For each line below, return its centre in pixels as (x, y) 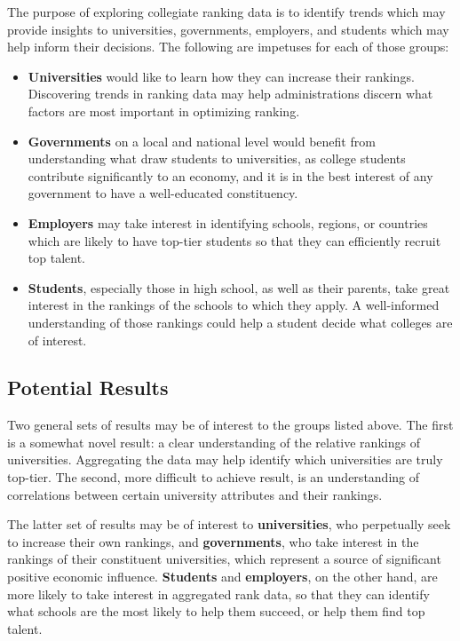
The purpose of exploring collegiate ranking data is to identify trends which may (226, 12)
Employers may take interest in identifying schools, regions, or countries (228, 222)
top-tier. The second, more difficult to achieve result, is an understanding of (214, 477)
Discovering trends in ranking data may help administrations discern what (230, 94)
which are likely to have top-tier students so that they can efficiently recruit (234, 240)
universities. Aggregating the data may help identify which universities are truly (225, 459)
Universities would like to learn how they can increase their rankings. (221, 76)
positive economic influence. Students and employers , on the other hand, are (222, 577)
